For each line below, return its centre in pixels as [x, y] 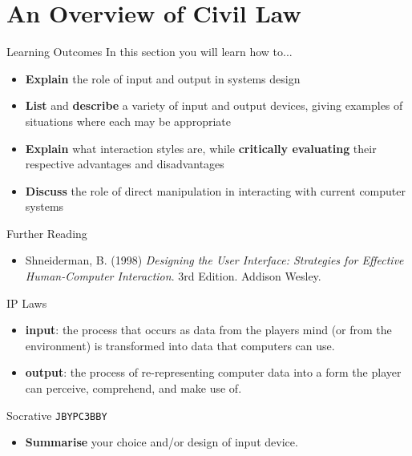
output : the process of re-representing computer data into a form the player [213, 372]
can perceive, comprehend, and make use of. [133, 388]
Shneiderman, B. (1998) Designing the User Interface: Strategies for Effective [214, 260]
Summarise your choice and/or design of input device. [162, 442]
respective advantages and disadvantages [125, 164]
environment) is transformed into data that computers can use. [180, 345]
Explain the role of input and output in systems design [163, 78]
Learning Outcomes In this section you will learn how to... [149, 52]
